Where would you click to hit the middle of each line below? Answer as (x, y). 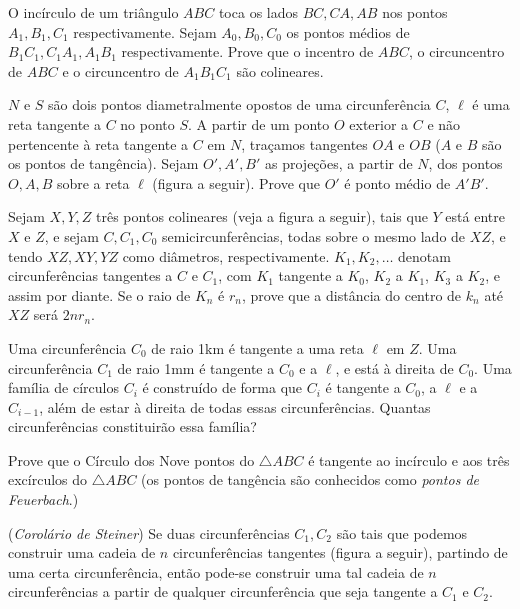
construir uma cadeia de (82, 552)
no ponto (147, 123)
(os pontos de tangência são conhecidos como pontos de (310, 479)
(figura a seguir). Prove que (236, 182)
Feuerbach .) (43, 499)
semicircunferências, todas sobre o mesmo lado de (314, 235)
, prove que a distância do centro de (352, 294)
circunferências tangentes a (90, 275)
